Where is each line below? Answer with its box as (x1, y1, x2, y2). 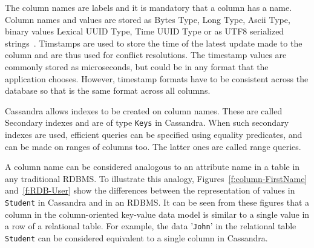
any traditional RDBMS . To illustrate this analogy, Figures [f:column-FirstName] (5, 172, 307, 184)
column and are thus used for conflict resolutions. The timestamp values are (5, 48, 287, 61)
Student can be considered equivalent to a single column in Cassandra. (5, 231, 268, 244)
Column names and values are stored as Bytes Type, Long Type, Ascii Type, (5, 13, 290, 25)
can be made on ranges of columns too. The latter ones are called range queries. (5, 140, 301, 152)
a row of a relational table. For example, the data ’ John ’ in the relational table (5, 220, 296, 232)
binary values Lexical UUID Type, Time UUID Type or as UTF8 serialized (5, 25, 284, 38)
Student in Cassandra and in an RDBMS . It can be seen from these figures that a (5, 195, 310, 208)
